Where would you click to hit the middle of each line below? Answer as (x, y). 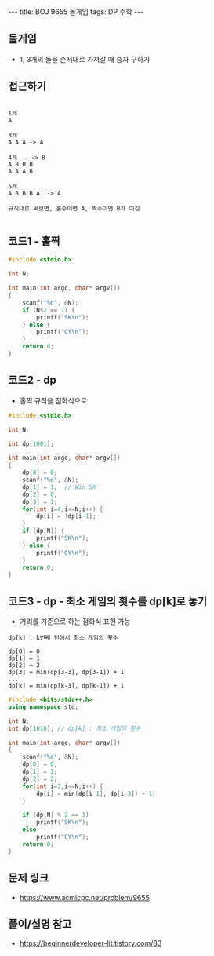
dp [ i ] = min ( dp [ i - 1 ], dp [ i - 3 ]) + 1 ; (96, 794)
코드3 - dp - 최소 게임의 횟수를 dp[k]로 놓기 (108, 601)
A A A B (21, 171)
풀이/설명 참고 (40, 924)
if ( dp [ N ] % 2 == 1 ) (56, 815)
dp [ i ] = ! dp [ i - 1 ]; (66, 516)
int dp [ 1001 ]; (31, 444)
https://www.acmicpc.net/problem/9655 (85, 897)
